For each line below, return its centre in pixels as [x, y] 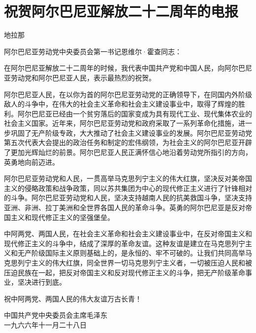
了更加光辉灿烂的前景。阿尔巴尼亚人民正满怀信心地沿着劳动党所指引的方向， [128, 152]
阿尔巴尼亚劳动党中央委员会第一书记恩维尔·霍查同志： [93, 51]
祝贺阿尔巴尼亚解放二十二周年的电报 [121, 11]
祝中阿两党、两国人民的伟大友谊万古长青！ [73, 298]
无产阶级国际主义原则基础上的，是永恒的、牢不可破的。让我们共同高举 [131, 253]
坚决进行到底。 [42, 282]
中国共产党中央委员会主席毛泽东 [56, 315]
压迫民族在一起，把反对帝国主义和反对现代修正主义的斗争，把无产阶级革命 [125, 272]
